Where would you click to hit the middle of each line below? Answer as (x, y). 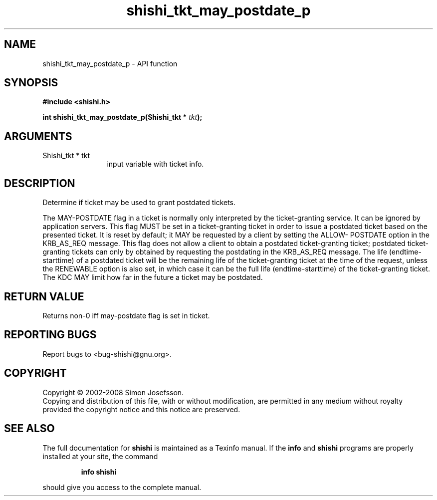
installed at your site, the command (100, 456)
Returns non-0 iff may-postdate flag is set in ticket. (126, 315)
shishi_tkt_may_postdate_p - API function (110, 63)
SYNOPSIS (31, 83)
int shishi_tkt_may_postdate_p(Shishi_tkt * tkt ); (122, 117)
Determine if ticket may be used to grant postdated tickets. (139, 203)
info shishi (99, 472)
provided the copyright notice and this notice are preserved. (141, 409)
